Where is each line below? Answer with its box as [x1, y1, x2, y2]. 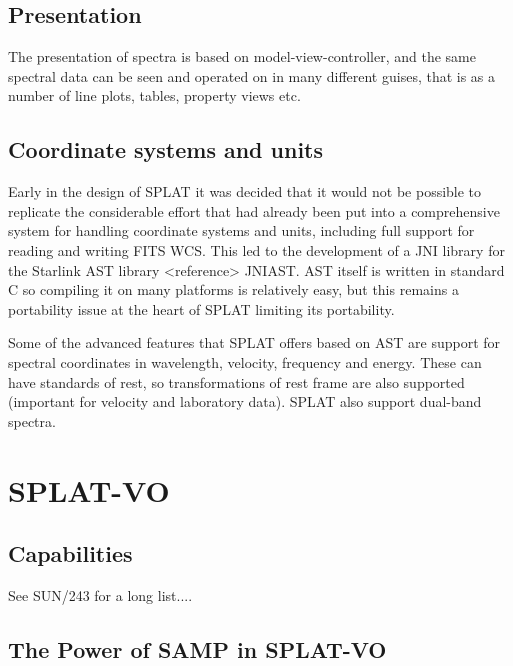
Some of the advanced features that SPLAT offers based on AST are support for [8, 332, 501, 353]
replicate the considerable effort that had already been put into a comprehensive [8, 200, 500, 221]
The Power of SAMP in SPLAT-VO [8, 633, 387, 664]
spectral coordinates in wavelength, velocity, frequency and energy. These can [8, 351, 482, 372]
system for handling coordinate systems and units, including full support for [8, 220, 475, 241]
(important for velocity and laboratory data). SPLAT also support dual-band [8, 391, 482, 412]
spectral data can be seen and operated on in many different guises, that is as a [8, 65, 496, 86]
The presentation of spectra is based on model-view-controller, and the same [8, 46, 476, 67]
